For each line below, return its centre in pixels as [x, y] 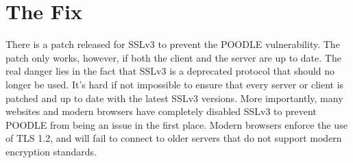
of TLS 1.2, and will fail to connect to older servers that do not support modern [174, 138]
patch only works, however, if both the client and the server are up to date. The [173, 57]
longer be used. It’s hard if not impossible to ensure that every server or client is [175, 84]
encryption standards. [51, 151]
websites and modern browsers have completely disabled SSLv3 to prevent [161, 111]
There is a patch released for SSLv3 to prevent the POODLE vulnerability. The [173, 44]
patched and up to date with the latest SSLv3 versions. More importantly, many [174, 98]
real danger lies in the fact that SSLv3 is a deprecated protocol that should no [170, 71]
